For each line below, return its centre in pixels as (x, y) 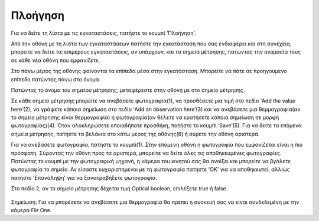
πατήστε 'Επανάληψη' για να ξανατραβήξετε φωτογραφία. (84, 177)
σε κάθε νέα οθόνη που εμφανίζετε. (56, 60)
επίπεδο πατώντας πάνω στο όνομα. (56, 79)
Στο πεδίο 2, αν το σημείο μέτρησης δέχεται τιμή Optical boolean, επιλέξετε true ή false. (119, 189)
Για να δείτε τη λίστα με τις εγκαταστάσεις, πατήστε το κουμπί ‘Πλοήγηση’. (103, 33)
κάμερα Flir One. (31, 210)
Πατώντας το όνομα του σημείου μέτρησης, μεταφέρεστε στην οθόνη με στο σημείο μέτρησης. (128, 90)
